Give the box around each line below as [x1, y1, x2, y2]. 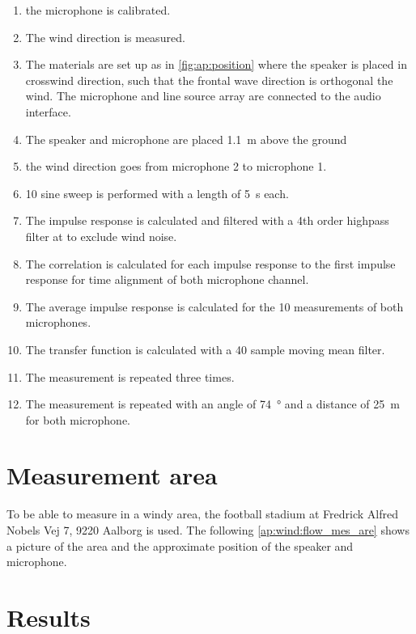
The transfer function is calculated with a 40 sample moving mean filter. [25, 340, 385, 357]
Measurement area [6, 459, 218, 492]
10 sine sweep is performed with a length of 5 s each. [25, 184, 289, 201]
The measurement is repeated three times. [25, 368, 235, 385]
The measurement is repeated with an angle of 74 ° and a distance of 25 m [25, 395, 400, 412]
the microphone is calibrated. [25, 2, 171, 18]
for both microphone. [25, 411, 131, 428]
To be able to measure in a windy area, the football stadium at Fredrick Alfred [6, 505, 398, 522]
